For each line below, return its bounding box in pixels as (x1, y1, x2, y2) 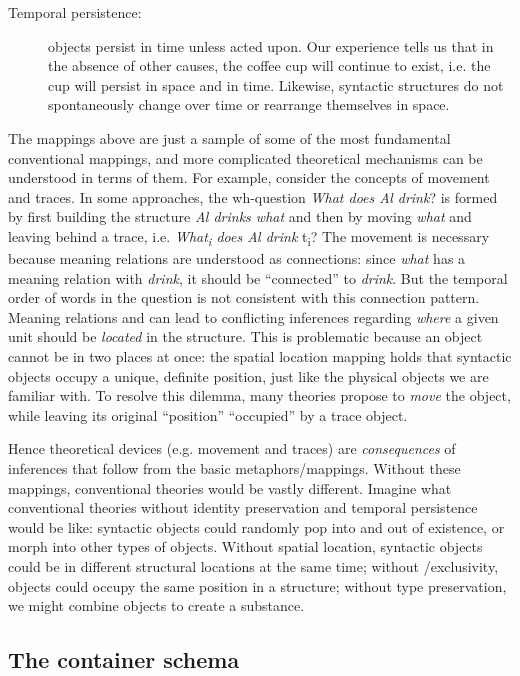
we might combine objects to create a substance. (8, 595, 305, 616)
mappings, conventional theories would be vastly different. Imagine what (8, 477, 452, 498)
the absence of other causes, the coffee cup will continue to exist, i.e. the (48, 55, 491, 76)
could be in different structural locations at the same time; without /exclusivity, (8, 555, 499, 576)
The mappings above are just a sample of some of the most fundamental (8, 127, 451, 148)
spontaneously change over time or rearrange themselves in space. (48, 94, 450, 115)
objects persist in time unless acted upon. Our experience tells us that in (48, 35, 494, 56)
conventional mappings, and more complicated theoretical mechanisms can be (8, 147, 483, 168)
